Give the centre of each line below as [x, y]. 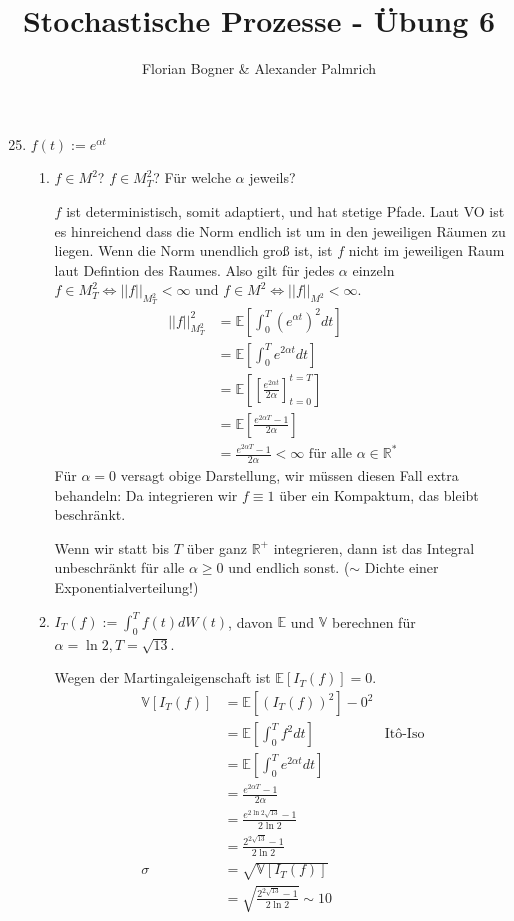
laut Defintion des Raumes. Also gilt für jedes [194, 269]
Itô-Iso [404, 734]
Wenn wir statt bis [112, 547]
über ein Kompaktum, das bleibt [379, 494]
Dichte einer [401, 567]
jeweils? [272, 177]
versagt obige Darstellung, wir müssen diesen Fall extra [289, 474]
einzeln [373, 269]
